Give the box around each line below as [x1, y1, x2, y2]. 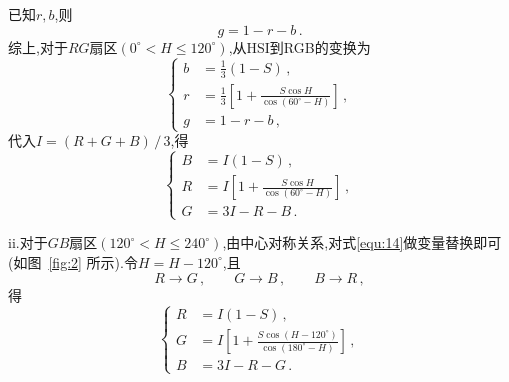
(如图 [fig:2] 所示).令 [8, 251, 138, 272]
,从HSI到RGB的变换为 [228, 36, 371, 57]
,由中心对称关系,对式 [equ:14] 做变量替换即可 [222, 232, 502, 253]
